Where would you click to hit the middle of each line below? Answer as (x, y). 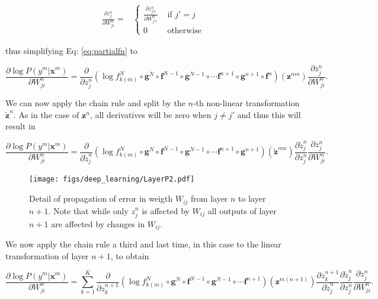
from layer (209, 198)
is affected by (166, 210)
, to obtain (130, 255)
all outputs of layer (242, 210)
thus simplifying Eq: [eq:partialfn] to (71, 50)
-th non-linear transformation (246, 103)
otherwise (185, 31)
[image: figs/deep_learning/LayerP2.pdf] (112, 179)
